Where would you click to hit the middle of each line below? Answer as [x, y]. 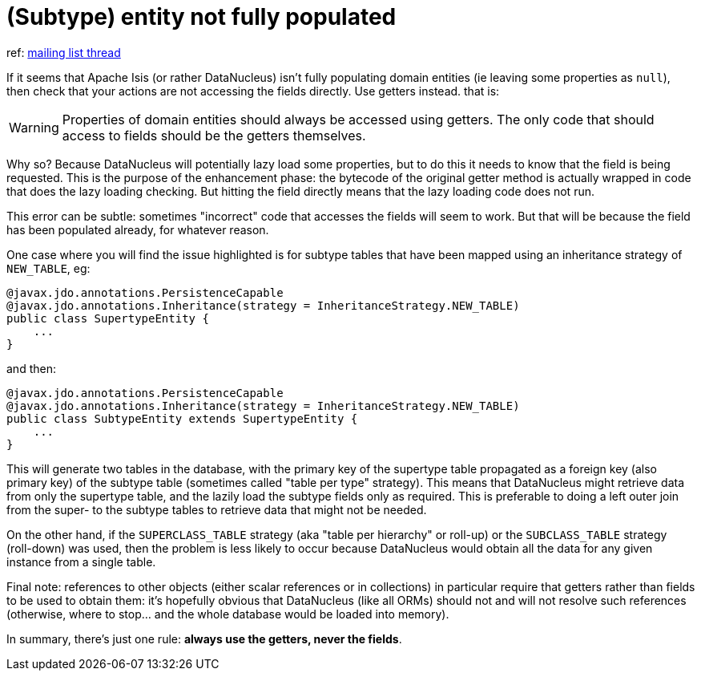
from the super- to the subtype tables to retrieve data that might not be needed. [217, 509]
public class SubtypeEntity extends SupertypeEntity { [182, 418]
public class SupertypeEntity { [108, 318]
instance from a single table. [81, 561]
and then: [31, 368]
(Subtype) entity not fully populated [201, 17]
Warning [34, 127]
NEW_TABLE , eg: [48, 268]
